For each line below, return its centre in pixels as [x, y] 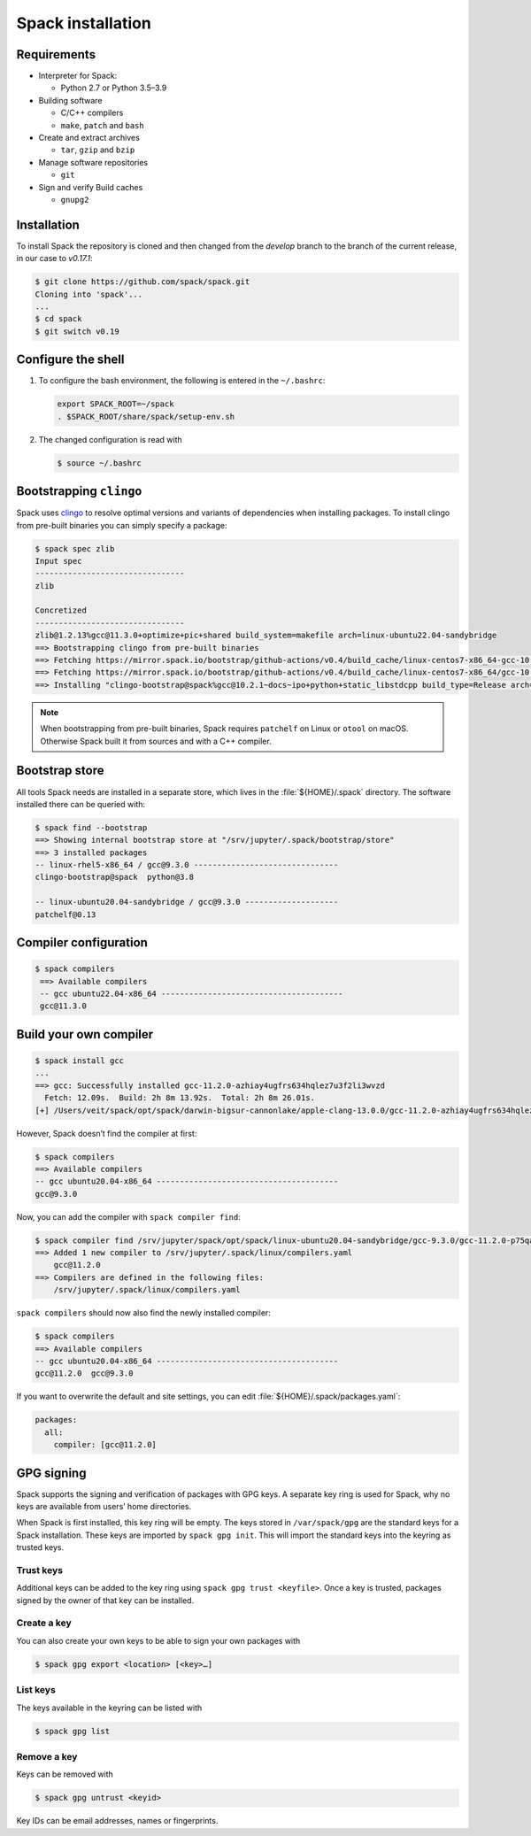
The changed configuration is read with [111, 439]
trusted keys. [40, 1547]
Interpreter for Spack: [78, 76]
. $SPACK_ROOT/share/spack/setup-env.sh [146, 417]
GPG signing [51, 1473]
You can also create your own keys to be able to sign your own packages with [158, 1640]
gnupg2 [75, 200]
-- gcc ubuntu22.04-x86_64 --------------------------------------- [192, 993]
